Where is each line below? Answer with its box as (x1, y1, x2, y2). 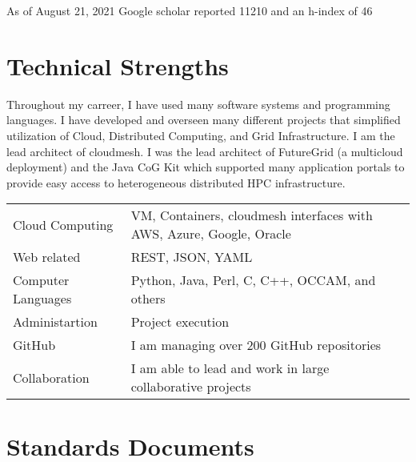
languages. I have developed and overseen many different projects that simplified (6, 111, 401, 128)
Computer (13, 271, 70, 290)
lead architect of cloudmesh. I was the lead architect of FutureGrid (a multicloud (6, 143, 403, 159)
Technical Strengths (6, 49, 229, 82)
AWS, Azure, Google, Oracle (130, 224, 291, 243)
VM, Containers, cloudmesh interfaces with (130, 206, 373, 225)
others (130, 289, 166, 308)
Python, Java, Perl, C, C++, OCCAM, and (130, 271, 376, 290)
